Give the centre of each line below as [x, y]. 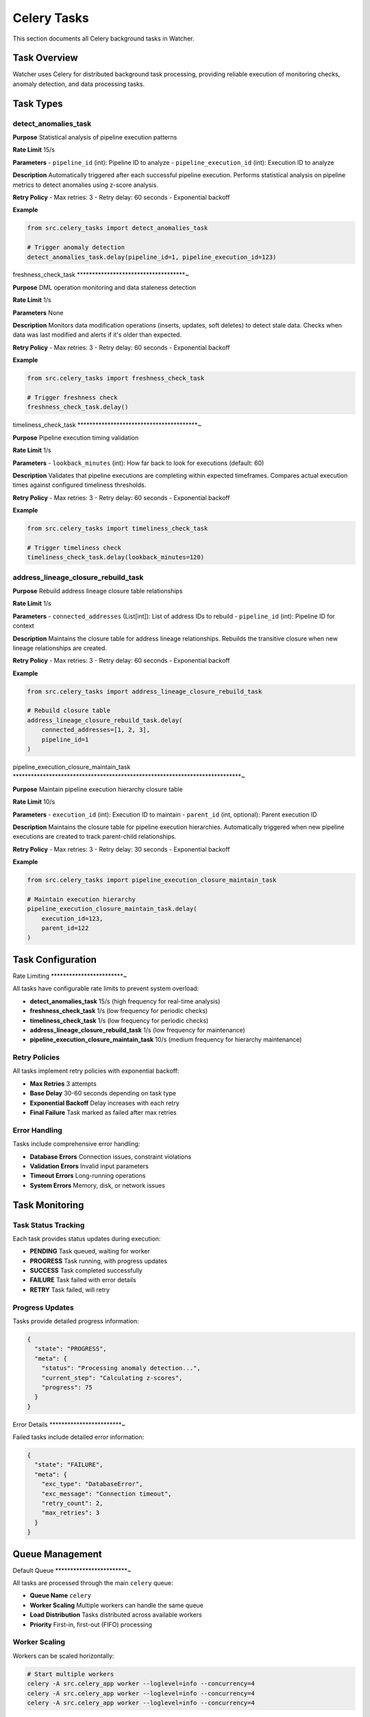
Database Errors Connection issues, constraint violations [111, 1157]
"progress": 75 [67, 1387]
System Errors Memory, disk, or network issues [98, 1185]
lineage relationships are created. [60, 648]
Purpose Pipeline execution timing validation [76, 437]
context [23, 626]
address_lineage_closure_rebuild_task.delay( [105, 720]
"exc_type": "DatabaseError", [92, 1484]
